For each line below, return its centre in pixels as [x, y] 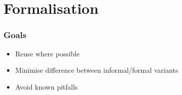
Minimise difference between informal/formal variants [97, 70]
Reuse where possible [47, 53]
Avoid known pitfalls [46, 86]
